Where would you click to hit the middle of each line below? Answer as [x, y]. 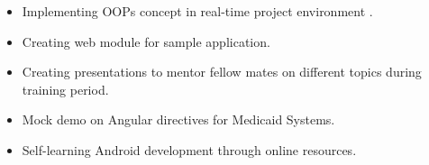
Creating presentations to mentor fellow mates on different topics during [222, 72]
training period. [65, 89]
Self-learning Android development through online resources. [189, 149]
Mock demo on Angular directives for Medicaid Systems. [178, 119]
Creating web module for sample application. [146, 41]
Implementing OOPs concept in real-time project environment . [197, 11]
